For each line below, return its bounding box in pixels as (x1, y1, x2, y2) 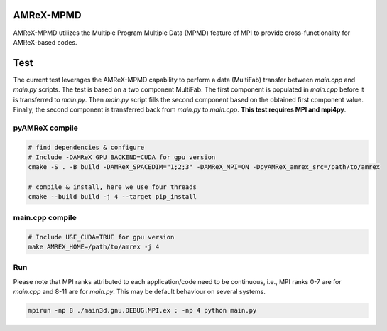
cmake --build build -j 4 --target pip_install (28, 192, 197, 201)
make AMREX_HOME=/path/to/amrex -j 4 (28, 243, 160, 251)
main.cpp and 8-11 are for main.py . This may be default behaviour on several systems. (13, 288, 266, 296)
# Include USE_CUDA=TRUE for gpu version (28, 233, 175, 241)
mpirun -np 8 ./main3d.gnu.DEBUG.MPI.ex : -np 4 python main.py (28, 306, 257, 315)
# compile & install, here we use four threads (28, 183, 197, 191)
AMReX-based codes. (13, 38, 77, 46)
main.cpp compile (13, 212, 77, 222)
